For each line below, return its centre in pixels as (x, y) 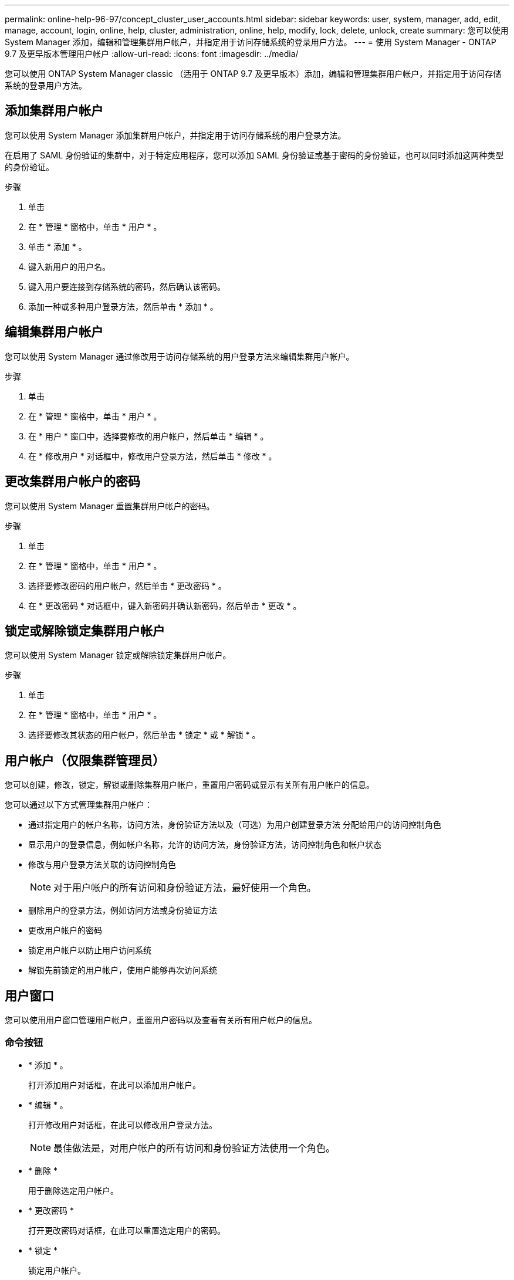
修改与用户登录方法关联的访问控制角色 (102, 865)
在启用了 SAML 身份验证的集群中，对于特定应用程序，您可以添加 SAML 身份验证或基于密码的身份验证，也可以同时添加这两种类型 (254, 155)
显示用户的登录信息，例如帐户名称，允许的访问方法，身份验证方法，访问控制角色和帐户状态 (205, 845)
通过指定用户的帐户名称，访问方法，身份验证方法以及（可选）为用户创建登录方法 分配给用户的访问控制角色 (235, 825)
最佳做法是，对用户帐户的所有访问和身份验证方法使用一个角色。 (195, 1148)
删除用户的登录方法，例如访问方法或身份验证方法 (123, 910)
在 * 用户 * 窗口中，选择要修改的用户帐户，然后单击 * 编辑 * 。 (148, 436)
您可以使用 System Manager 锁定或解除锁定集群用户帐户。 (118, 655)
